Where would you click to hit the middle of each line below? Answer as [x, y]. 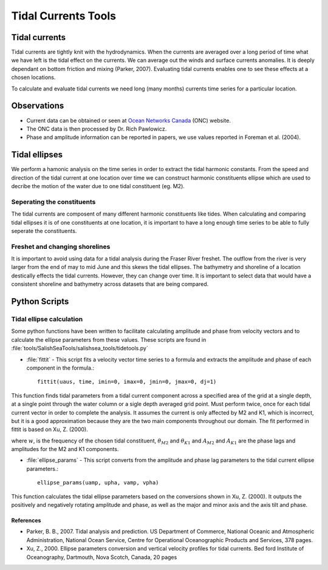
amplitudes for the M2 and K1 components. [65, 449]
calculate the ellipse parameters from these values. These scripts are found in [109, 339]
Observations [38, 106]
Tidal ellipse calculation [47, 319]
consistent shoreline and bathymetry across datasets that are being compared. [110, 284]
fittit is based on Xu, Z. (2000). [50, 429]
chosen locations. [33, 77]
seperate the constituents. [44, 231]
